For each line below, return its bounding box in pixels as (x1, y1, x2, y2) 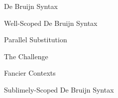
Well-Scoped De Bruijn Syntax (4, 17, 98, 28)
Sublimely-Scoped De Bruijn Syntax (4, 84, 114, 95)
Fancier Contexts (4, 68, 56, 78)
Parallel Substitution (4, 34, 67, 45)
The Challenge (4, 51, 48, 61)
